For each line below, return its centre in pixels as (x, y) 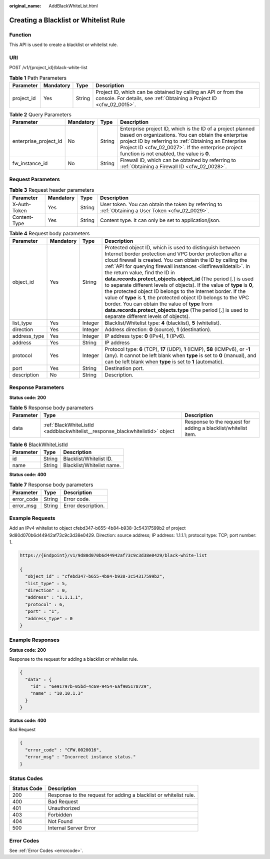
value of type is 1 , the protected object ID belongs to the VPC (177, 297)
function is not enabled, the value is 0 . (165, 154)
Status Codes (26, 778)
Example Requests (32, 518)
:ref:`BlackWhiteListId (68, 425)
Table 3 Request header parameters (52, 190)
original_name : (25, 6)
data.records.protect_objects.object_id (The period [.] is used (179, 279)
